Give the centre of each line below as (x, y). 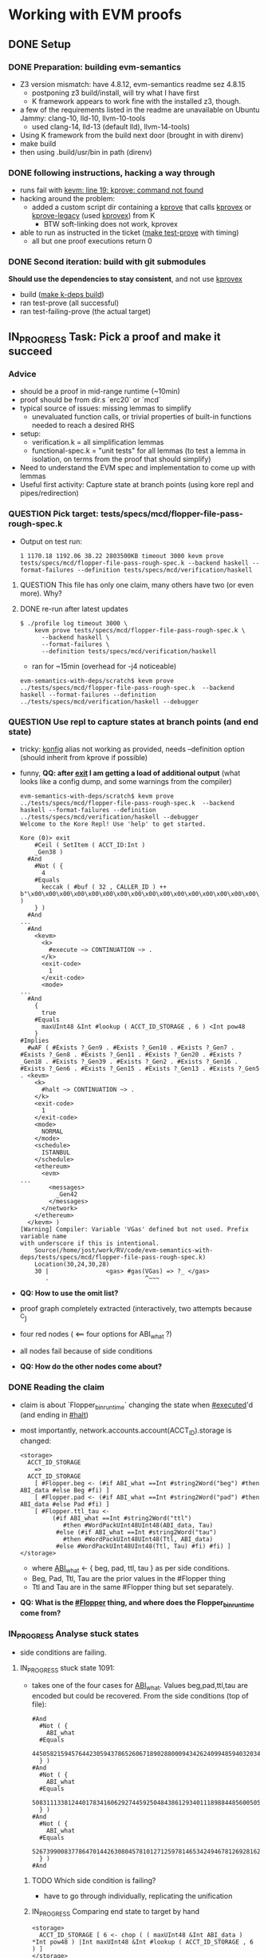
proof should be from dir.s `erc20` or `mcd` (90, 400)
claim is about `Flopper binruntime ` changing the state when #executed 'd (136, 1405)
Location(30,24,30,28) (72, 1264)
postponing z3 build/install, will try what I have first (115, 93)
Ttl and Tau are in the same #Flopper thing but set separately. (132, 1587)
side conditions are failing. (63, 1653)
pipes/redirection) (49, 493)
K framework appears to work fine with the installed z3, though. (136, 101)
